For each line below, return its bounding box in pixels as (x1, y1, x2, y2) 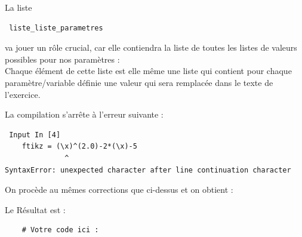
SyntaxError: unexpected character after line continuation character (5, 165, 291, 174)
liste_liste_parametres (9, 23, 103, 32)
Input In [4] (9, 130, 61, 139)
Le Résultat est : (5, 203, 66, 216)
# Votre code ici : (21, 226, 99, 235)
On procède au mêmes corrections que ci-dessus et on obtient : (5, 183, 233, 196)
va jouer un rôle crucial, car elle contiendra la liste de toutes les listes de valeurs (5, 41, 297, 54)
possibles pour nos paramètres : (5, 53, 120, 65)
